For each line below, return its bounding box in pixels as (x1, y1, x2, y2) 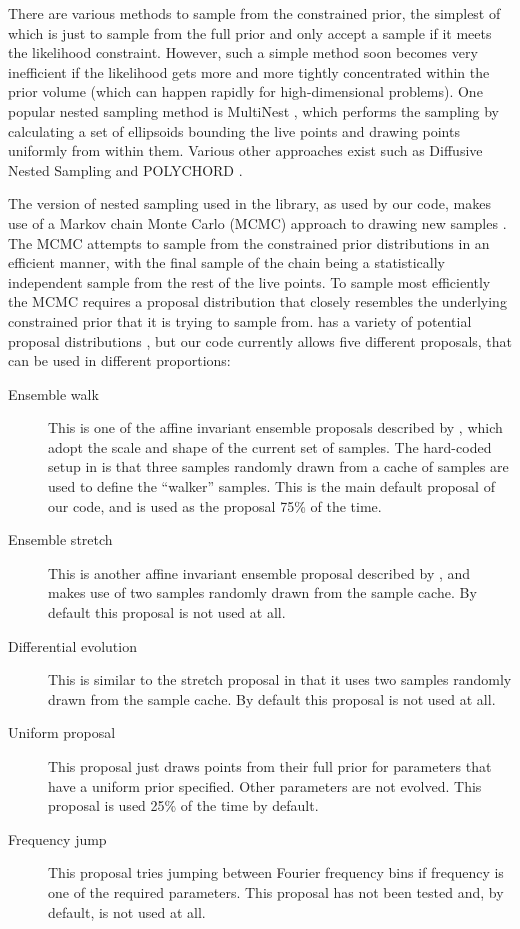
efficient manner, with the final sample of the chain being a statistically (8, 252, 445, 273)
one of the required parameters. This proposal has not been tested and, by (48, 881, 504, 902)
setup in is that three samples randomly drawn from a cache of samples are (48, 456, 509, 477)
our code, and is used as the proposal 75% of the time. (48, 495, 382, 516)
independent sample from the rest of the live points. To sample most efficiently (8, 271, 491, 292)
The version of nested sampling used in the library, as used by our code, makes (8, 193, 491, 214)
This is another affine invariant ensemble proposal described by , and (48, 562, 471, 583)
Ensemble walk (8, 383, 99, 404)
